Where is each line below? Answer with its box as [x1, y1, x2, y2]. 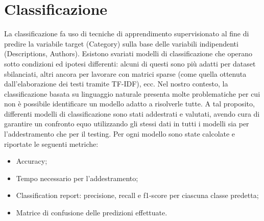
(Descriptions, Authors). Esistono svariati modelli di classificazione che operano [4, 48, 253, 59]
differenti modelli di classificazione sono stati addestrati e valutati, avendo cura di [4, 108, 260, 119]
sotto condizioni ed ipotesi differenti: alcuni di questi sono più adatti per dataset [4, 58, 256, 69]
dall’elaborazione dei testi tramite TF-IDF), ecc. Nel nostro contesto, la [4, 78, 228, 89]
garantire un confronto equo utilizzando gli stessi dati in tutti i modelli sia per [4, 118, 249, 129]
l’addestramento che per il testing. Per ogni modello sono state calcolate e [4, 128, 235, 139]
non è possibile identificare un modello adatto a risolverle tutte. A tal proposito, [4, 98, 255, 109]
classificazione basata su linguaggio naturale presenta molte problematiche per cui [4, 88, 260, 99]
